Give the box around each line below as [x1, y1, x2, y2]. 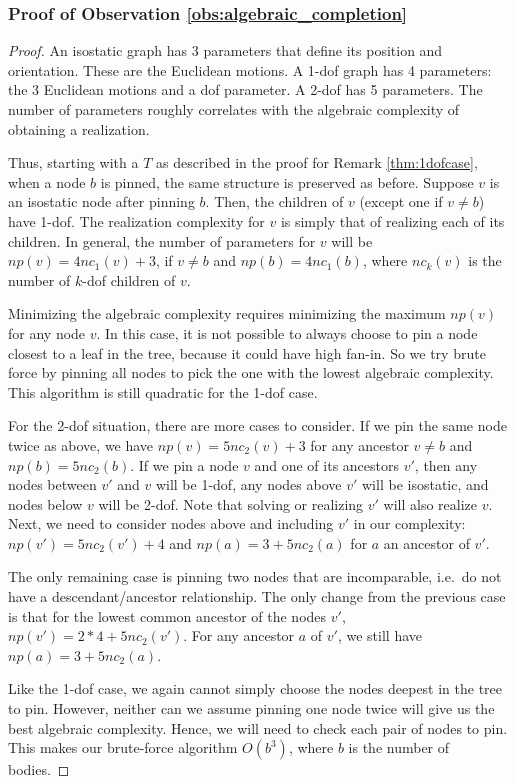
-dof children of [82, 269, 176, 290]
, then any [414, 454, 478, 475]
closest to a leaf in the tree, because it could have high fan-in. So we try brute [8, 342, 486, 363]
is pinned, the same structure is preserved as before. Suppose [100, 171, 474, 192]
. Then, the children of [205, 191, 344, 212]
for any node [8, 322, 86, 343]
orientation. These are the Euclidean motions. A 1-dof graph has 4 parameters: [8, 59, 492, 80]
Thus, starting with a [8, 152, 139, 173]
